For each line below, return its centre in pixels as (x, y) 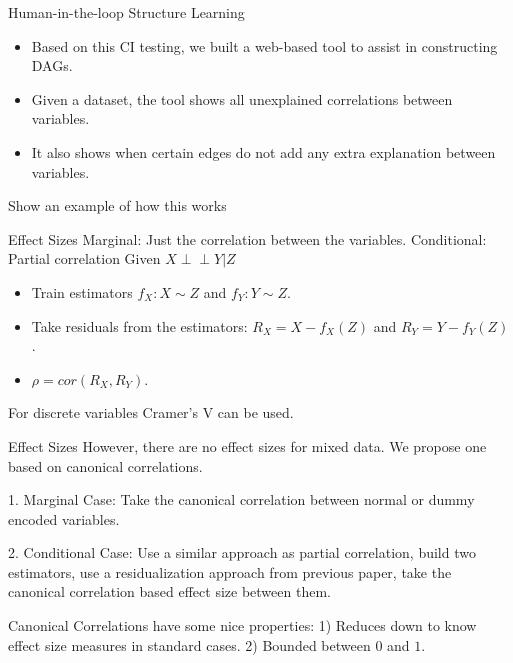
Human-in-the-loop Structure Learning (126, 12)
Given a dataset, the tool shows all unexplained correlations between (242, 98)
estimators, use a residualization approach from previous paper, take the (230, 571)
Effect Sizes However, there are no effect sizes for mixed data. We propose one (247, 445)
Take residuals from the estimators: (139, 325)
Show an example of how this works (117, 205)
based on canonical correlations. (105, 465)
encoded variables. (64, 518)
